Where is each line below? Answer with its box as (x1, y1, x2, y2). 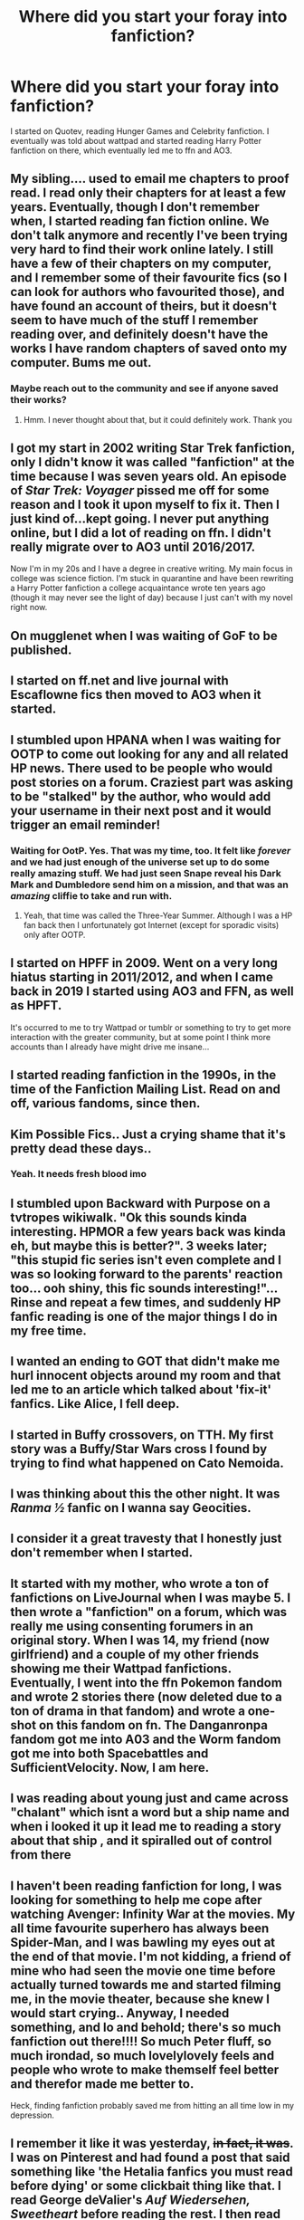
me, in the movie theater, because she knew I (10, 1991, 271, 2006)
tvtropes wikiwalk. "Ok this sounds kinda (10, 1210, 248, 1225)
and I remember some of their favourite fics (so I (10, 270, 288, 286)
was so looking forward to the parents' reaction (10, 1266, 283, 1282)
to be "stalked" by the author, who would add (10, 789, 271, 804)
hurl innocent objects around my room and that (10, 1368, 281, 1383)
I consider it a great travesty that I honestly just (10, 1531, 282, 1546)
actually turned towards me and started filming (10, 1976, 281, 1993)
